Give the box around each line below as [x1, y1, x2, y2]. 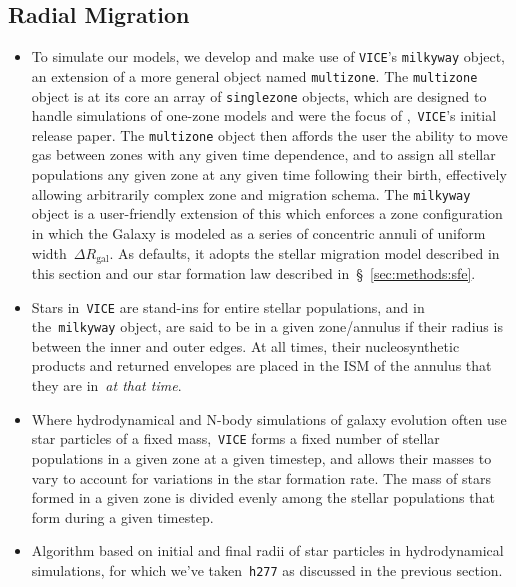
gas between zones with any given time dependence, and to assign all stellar [31, 144, 496, 165]
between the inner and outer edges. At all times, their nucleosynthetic [31, 335, 460, 356]
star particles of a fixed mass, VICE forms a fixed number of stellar [31, 428, 440, 449]
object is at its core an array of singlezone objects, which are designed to [31, 85, 487, 106]
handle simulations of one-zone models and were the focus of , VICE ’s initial [31, 105, 497, 126]
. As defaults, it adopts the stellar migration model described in [109, 242, 500, 263]
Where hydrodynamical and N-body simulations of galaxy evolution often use [31, 408, 507, 429]
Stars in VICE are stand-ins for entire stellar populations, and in [31, 296, 425, 317]
